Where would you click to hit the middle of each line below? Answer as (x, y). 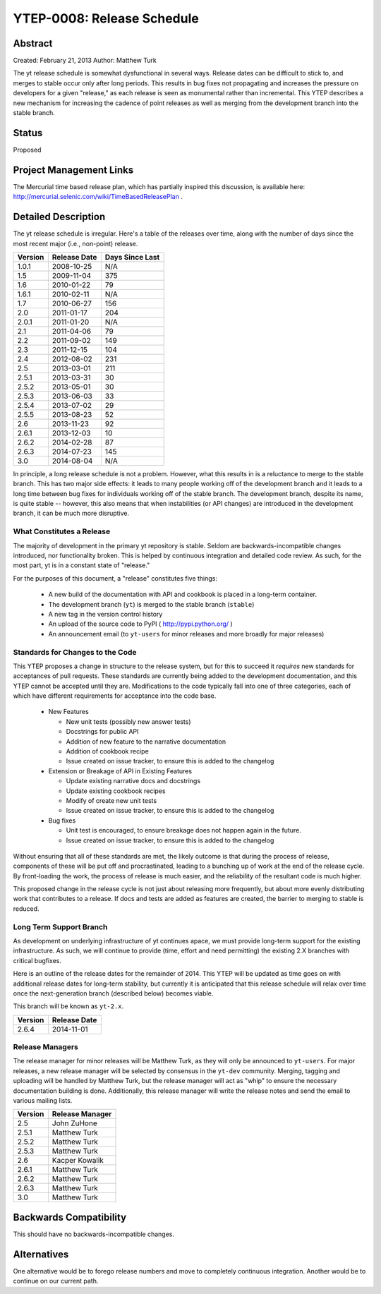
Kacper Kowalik (78, 1161)
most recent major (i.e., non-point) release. (75, 243)
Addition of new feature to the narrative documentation (146, 742)
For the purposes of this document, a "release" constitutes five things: (115, 578)
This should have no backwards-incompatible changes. (94, 1234)
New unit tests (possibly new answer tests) (128, 721)
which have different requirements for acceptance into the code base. (115, 696)
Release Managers (46, 1047)
